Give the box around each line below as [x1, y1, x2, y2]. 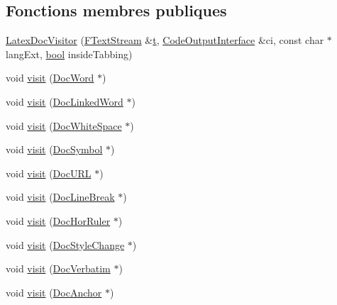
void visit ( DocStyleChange [6, 237, 125, 252]
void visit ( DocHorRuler [6, 213, 111, 228]
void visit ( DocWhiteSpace [6, 118, 122, 133]
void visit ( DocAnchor [6, 284, 102, 299]
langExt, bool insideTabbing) [6, 46, 133, 61]
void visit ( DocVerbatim [6, 261, 111, 276]
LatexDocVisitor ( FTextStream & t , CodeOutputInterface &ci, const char [6, 33, 324, 48]
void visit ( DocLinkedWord [6, 94, 123, 109]
